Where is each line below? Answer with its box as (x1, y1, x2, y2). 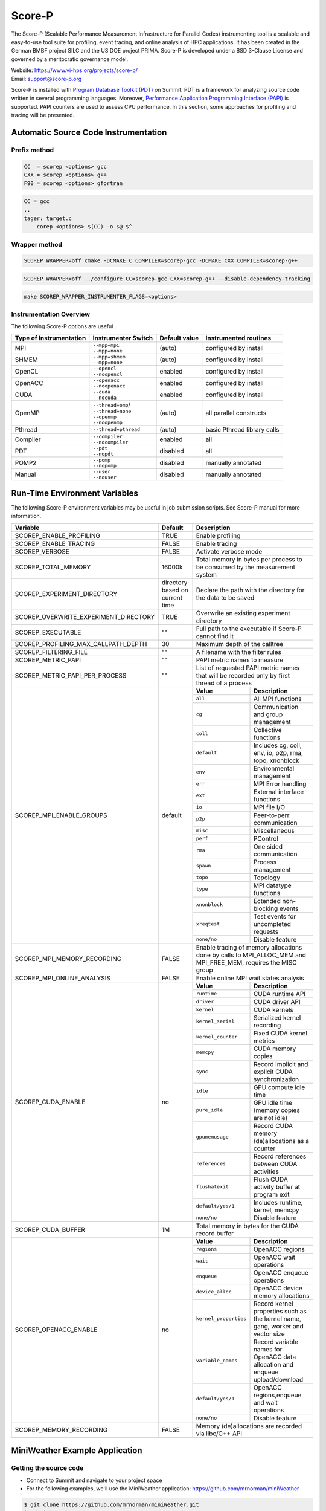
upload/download (253, 1375, 304, 1383)
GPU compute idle (253, 1082, 305, 1091)
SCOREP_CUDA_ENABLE (14, 1098, 86, 1106)
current (161, 593, 183, 601)
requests (253, 927, 279, 936)
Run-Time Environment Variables (11, 488, 139, 498)
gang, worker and (253, 1322, 304, 1330)
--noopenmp (92, 419, 123, 425)
